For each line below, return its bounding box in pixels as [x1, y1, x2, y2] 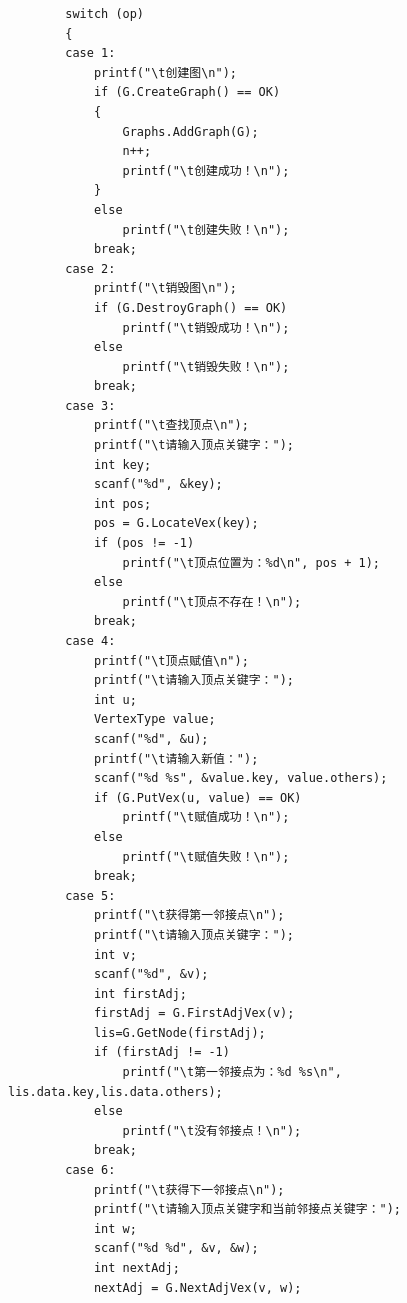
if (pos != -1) [93, 536, 195, 551]
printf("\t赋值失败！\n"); [122, 849, 290, 864]
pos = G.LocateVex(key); [93, 516, 259, 531]
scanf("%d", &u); [93, 731, 209, 746]
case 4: [65, 634, 116, 648]
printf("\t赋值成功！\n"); [122, 810, 290, 825]
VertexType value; [93, 712, 216, 727]
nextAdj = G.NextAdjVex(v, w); [93, 1280, 302, 1295]
